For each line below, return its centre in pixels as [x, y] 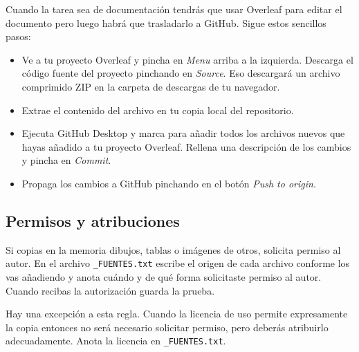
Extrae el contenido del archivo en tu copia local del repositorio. [158, 110]
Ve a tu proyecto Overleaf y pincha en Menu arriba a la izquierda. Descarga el [187, 59]
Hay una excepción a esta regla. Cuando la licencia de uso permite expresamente [177, 314]
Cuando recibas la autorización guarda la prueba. [110, 290]
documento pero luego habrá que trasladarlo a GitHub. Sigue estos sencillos [166, 22]
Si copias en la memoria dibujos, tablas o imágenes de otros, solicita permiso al [173, 249]
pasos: [18, 36]
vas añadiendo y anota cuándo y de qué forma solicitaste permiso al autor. [164, 276]
